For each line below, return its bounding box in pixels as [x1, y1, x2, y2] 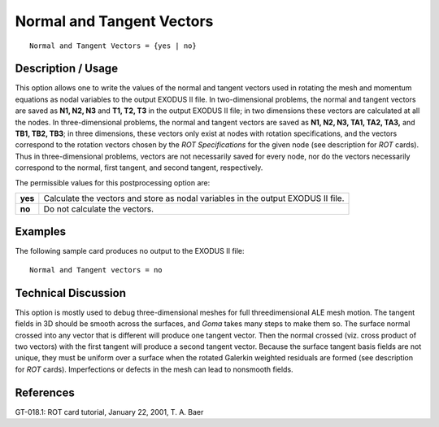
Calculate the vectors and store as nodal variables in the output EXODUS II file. [43, 192, 345, 203]
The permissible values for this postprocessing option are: [15, 177, 211, 187]
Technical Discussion [15, 285, 126, 300]
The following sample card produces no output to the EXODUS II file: [15, 246, 245, 256]
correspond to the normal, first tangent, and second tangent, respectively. [15, 163, 263, 172]
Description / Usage [15, 62, 118, 76]
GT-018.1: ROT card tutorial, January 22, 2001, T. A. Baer [15, 407, 204, 416]
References [15, 386, 75, 399]
